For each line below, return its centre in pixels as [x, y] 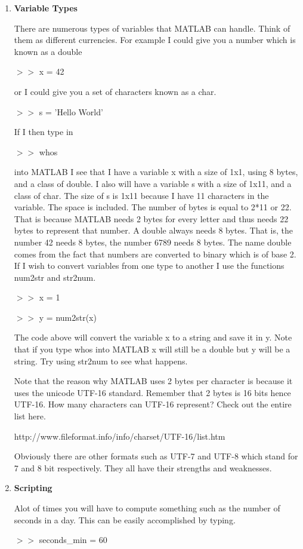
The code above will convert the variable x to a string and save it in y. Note [153, 337]
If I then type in [44, 132]
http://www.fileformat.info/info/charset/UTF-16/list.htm [120, 436]
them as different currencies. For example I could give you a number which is [155, 40]
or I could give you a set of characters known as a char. [115, 91]
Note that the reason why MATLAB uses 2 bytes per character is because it [153, 381]
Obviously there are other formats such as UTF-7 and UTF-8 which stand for [156, 456]
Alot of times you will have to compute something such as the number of [147, 508]
